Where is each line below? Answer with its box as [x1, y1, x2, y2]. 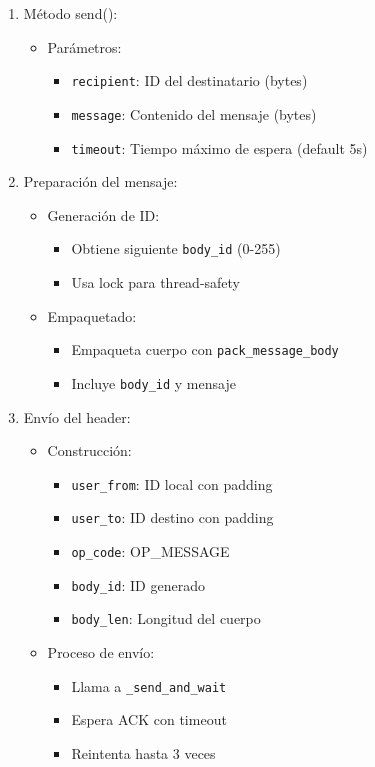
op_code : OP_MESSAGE [71, 541, 230, 561]
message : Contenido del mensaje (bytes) [71, 103, 317, 124]
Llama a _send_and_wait [71, 675, 227, 696]
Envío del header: [23, 406, 131, 427]
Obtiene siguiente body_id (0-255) [71, 238, 281, 259]
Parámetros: [47, 36, 122, 57]
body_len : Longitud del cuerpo [71, 608, 261, 629]
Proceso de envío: [47, 641, 155, 662]
